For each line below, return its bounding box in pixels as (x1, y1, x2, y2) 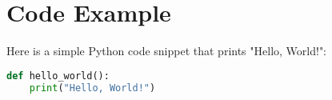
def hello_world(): (6, 70, 110, 82)
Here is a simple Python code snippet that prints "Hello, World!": (6, 42, 327, 59)
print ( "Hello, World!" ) (29, 82, 156, 94)
